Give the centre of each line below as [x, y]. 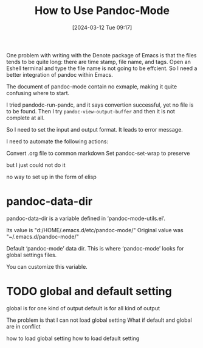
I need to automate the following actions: [57, 141]
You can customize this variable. [47, 266]
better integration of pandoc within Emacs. [60, 74]
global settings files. [32, 255]
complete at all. [26, 118]
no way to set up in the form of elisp [51, 177]
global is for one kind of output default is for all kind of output [83, 308]
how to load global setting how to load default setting [73, 338]
